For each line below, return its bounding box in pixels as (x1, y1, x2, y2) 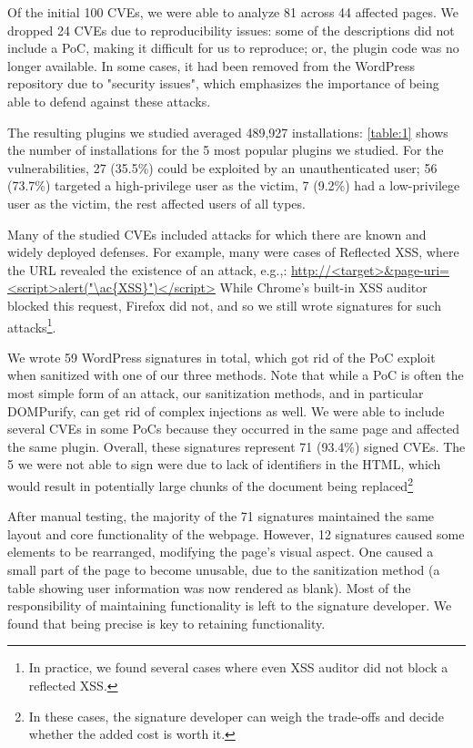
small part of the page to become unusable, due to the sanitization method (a (7, 559, 440, 579)
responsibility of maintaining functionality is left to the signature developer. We (7, 596, 452, 615)
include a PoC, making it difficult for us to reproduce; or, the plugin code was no (7, 38, 459, 57)
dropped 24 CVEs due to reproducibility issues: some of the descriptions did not (7, 20, 455, 39)
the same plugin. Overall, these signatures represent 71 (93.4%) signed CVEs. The (7, 436, 466, 456)
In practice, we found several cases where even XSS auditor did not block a (28, 658, 448, 677)
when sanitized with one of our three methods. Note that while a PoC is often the (7, 365, 464, 384)
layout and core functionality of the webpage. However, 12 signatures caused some (7, 524, 465, 543)
